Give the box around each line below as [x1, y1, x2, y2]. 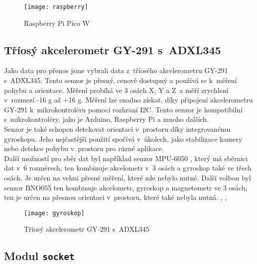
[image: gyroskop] [24, 209, 85, 217]
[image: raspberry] [24, 3, 88, 10]
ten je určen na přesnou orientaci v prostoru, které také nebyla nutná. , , [4, 192, 227, 202]
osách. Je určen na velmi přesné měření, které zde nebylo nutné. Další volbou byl [4, 172, 251, 182]
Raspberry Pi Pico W [24, 17, 90, 28]
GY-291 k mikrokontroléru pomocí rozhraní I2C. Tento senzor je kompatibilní [4, 104, 243, 114]
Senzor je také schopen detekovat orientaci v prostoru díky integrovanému [4, 124, 231, 134]
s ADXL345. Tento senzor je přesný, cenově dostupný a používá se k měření [4, 75, 237, 86]
